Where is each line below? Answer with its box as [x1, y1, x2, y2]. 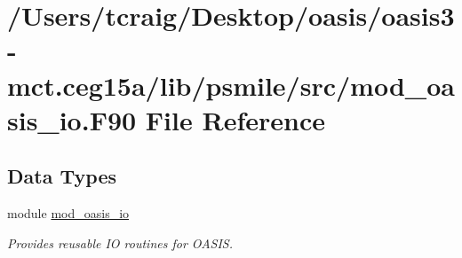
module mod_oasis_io [7, 204, 130, 223]
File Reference [145, 101, 325, 137]
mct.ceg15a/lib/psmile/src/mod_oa [7, 66, 455, 103]
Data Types [7, 162, 116, 190]
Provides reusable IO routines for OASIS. [7, 233, 234, 252]
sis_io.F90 [7, 101, 137, 137]
